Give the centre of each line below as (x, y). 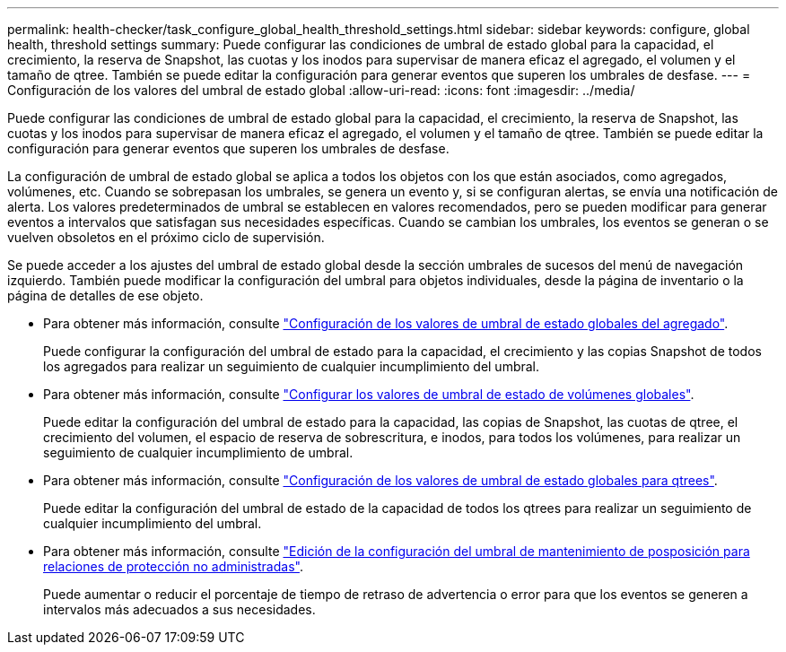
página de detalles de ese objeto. (105, 296)
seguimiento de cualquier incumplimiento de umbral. (198, 452)
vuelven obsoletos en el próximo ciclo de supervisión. (166, 237)
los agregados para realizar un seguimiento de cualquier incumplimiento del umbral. (292, 366)
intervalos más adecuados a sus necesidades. (179, 609)
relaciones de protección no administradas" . (173, 566)
